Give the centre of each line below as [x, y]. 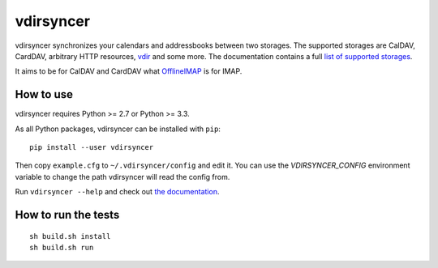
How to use [44, 94]
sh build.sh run [62, 247]
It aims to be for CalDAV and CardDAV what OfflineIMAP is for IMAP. [129, 71]
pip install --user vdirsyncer [92, 147]
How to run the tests [67, 215]
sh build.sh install [70, 236]
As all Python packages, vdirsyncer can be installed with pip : [118, 129]
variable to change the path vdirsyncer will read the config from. [122, 177]
